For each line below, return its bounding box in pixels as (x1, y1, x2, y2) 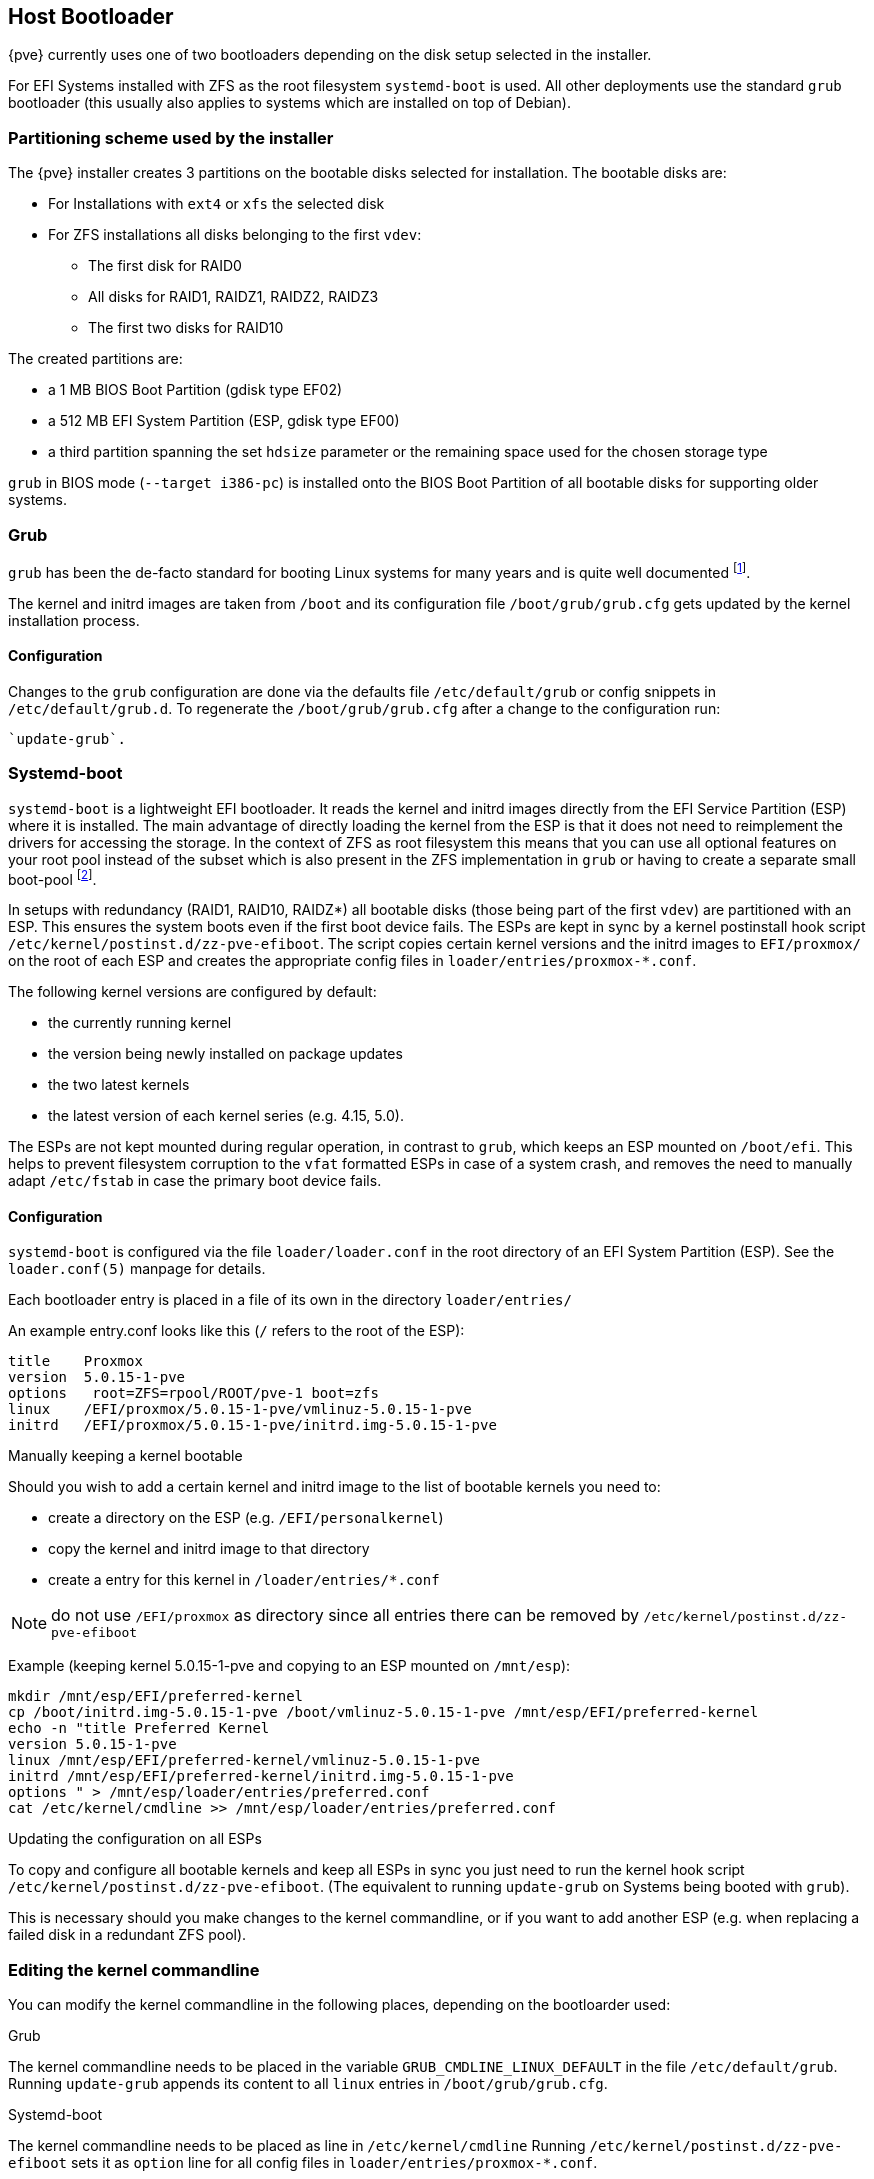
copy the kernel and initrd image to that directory (48, 1540, 370, 1558)
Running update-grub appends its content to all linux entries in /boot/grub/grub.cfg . (8, 2075, 608, 2093)
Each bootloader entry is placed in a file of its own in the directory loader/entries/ (8, 1291, 572, 1309)
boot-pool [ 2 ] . (8, 867, 97, 888)
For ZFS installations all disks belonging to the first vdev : (48, 226, 422, 244)
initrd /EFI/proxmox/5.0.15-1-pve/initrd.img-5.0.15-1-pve (8, 1417, 497, 1434)
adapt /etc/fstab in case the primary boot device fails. (8, 1172, 382, 1190)
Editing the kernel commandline (8, 1959, 260, 1980)
